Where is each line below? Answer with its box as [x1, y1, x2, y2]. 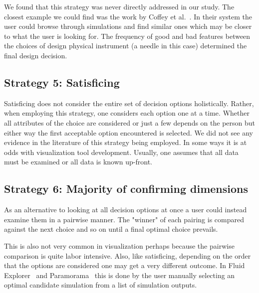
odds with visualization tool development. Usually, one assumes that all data [4, 146, 239, 157]
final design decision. [4, 50, 67, 60]
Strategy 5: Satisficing [4, 74, 120, 90]
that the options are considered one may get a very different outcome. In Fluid [4, 260, 245, 271]
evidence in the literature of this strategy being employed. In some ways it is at [4, 137, 247, 147]
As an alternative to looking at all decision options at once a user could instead [4, 204, 247, 215]
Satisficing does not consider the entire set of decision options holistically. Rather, [4, 98, 254, 108]
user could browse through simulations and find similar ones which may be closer [4, 21, 252, 31]
